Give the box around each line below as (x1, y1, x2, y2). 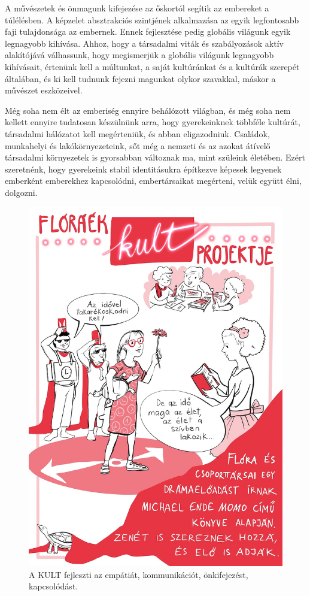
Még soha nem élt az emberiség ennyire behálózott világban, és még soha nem (5, 104, 291, 116)
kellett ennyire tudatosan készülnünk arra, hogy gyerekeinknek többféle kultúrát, (5, 116, 300, 128)
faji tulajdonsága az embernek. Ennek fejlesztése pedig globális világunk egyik (5, 25, 291, 38)
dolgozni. (5, 186, 38, 198)
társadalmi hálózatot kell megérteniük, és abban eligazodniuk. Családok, (5, 127, 270, 140)
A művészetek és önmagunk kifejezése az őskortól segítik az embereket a (5, 2, 269, 14)
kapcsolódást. (29, 580, 78, 592)
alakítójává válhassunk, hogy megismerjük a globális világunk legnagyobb (5, 49, 274, 61)
